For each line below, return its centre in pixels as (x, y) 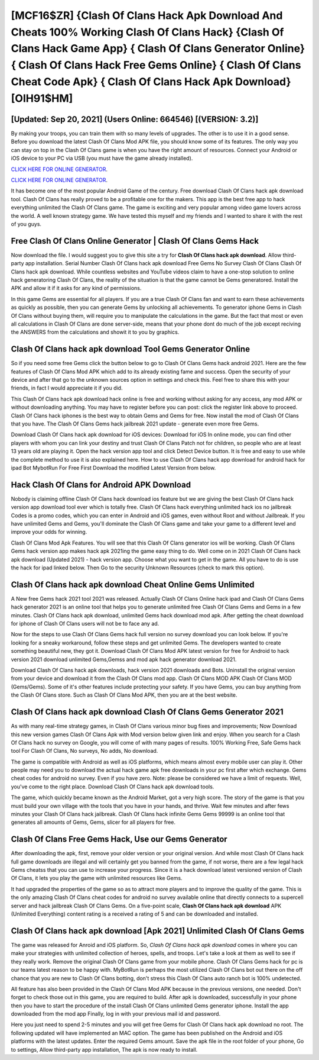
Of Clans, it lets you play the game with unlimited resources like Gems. (97, 878)
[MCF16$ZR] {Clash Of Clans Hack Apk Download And (147, 15)
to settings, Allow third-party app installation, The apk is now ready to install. (104, 1049)
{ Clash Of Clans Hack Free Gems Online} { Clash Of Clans (156, 65)
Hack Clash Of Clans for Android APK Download (101, 484)
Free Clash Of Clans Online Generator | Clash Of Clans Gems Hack (135, 241)
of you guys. (26, 224)
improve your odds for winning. (49, 532)
